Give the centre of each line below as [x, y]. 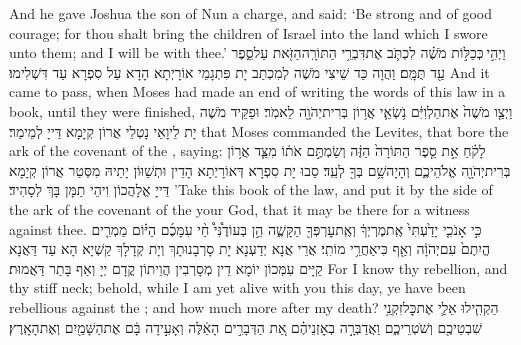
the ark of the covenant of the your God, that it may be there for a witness [239, 208]
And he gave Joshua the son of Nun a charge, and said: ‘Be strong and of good [250, 13]
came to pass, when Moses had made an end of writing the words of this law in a [257, 91]
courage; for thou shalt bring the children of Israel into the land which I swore [248, 32]
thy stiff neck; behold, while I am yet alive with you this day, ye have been [237, 287]
